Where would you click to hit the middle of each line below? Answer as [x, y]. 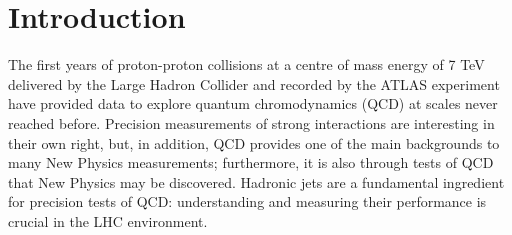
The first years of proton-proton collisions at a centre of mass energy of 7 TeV [246, 64]
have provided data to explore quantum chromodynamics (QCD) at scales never [253, 103]
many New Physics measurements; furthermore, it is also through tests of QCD [251, 162]
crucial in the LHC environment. [108, 220]
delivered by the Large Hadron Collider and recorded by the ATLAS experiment [254, 83]
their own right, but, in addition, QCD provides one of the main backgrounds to [254, 142]
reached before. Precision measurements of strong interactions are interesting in [251, 122]
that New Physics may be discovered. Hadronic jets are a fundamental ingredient [256, 181]
